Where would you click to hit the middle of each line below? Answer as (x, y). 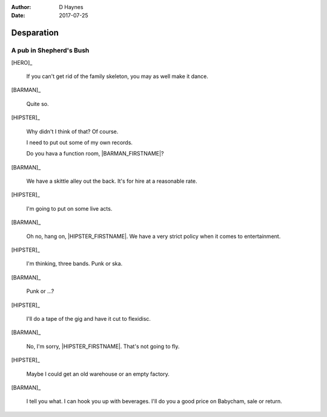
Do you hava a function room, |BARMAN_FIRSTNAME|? (95, 154)
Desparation (35, 33)
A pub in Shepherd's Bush (50, 50)
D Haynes (71, 7)
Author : (21, 7)
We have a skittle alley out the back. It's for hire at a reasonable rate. (112, 181)
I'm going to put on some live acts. (69, 208)
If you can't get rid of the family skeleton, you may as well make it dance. (117, 76)
